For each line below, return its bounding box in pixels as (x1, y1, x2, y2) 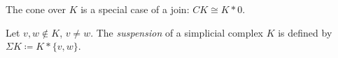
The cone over (6, 2, 66, 16)
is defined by (278, 25, 332, 39)
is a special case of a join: (80, 2, 190, 16)
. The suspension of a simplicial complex (90, 25, 263, 39)
